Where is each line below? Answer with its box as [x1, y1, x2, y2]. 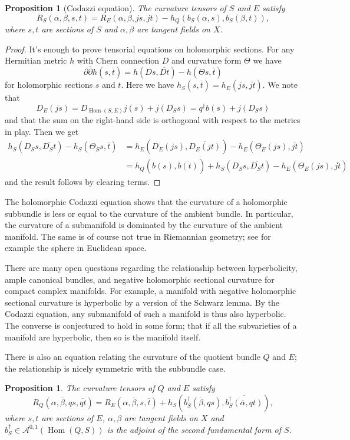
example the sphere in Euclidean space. [5, 241, 147, 254]
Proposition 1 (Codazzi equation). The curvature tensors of [5, 2, 226, 14]
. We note [262, 78, 298, 91]
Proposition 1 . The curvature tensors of [5, 382, 155, 394]
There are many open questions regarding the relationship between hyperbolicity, [5, 262, 298, 274]
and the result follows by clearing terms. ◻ [5, 176, 161, 188]
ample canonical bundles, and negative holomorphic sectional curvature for [5, 273, 275, 285]
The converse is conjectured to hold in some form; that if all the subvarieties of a [5, 319, 297, 332]
